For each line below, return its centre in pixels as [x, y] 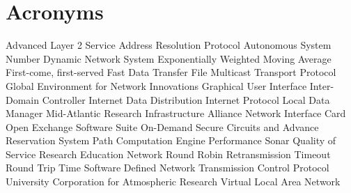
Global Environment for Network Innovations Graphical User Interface [156, 85]
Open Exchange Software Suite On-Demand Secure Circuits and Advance [162, 126]
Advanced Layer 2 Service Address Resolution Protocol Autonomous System [169, 45]
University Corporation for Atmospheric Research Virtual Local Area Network [173, 182]
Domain [23, 99]
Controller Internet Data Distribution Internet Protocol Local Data [186, 99]
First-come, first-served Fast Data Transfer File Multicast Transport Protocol [171, 72]
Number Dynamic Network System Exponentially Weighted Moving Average [169, 58]
